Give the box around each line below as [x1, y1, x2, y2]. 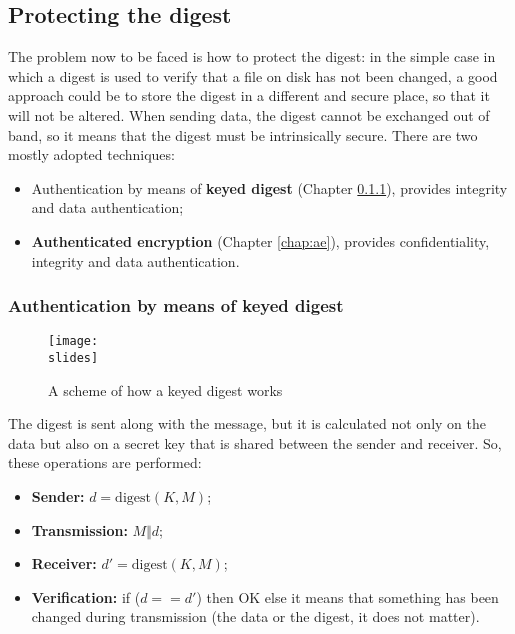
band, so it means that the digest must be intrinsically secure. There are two [8, 124, 478, 145]
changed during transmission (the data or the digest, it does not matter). [31, 606, 480, 627]
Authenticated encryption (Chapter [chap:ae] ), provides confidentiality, [31, 230, 490, 251]
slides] [48, 351, 99, 366]
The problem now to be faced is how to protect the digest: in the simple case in [8, 46, 496, 67]
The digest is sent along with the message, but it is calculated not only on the [8, 413, 486, 434]
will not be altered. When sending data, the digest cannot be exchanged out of [8, 104, 490, 125]
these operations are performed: [8, 452, 202, 473]
